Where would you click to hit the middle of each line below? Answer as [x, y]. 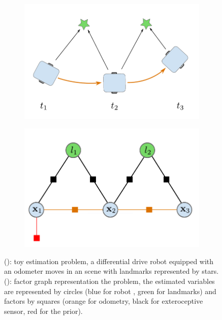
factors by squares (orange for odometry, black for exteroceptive [104, 301]
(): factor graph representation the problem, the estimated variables [109, 281]
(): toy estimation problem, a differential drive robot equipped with [109, 261]
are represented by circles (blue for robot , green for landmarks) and [110, 291]
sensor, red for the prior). [43, 311]
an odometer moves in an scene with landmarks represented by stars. [112, 271]
